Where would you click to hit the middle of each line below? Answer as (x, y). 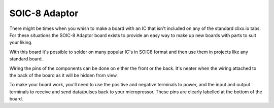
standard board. (26, 59)
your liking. (21, 43)
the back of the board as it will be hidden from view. (64, 75)
